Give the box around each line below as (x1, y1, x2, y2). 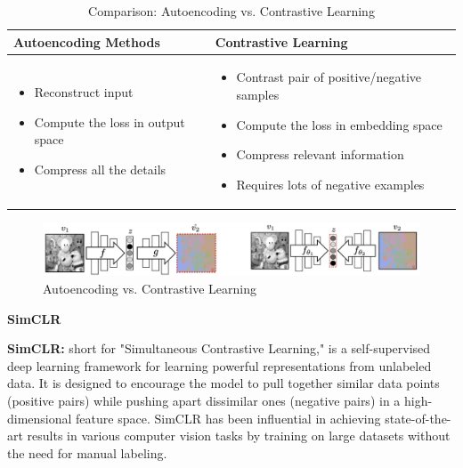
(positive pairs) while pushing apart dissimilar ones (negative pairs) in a (7, 391, 401, 409)
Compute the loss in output (34, 112, 185, 131)
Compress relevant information (236, 145, 404, 164)
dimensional (7, 408, 72, 427)
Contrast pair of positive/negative (236, 68, 422, 86)
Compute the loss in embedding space (236, 115, 443, 133)
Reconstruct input (34, 83, 134, 101)
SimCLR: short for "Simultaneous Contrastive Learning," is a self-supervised (7, 339, 431, 358)
